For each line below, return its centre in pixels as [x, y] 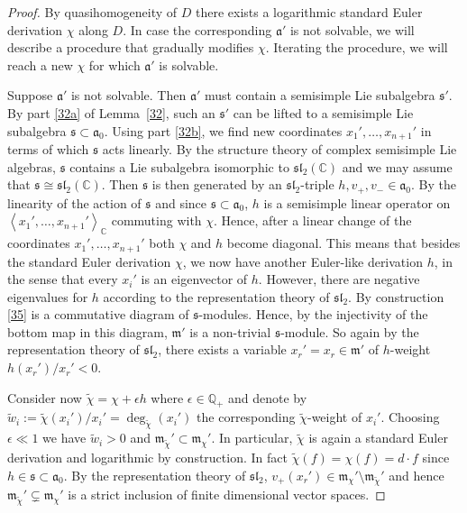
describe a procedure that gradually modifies [131, 47]
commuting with [156, 220]
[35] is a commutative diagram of [98, 314]
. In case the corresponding [197, 29]
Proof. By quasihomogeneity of [92, 12]
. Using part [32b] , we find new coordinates [223, 130]
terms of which [48, 149]
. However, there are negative [339, 279]
